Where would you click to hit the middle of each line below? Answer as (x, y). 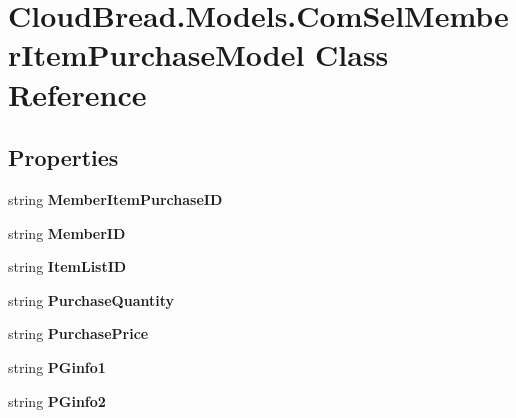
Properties (63, 157)
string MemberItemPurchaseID (115, 198)
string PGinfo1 (57, 366)
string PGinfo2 (57, 400)
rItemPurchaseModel (156, 54)
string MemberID (67, 232)
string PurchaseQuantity (91, 299)
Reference (77, 93)
